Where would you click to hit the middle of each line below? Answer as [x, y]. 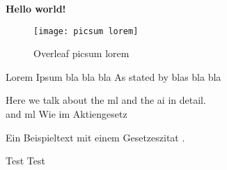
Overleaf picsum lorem [81, 53]
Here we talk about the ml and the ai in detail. [106, 100]
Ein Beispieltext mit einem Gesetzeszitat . [95, 137]
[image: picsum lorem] [86, 31]
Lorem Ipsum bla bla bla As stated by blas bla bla [113, 76]
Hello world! [36, 8]
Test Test [25, 161]
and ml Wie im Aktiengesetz [66, 114]
